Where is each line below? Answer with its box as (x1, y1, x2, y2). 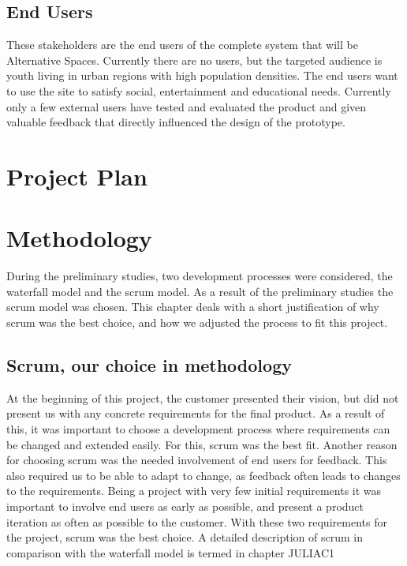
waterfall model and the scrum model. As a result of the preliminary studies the (6, 283, 394, 299)
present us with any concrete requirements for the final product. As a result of (6, 405, 385, 422)
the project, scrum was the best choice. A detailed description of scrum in (6, 529, 364, 545)
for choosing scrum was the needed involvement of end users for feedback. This (6, 452, 387, 468)
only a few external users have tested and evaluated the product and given (6, 98, 367, 114)
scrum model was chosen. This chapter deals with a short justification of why (6, 298, 379, 315)
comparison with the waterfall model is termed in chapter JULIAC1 (6, 544, 335, 560)
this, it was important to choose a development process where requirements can (6, 421, 390, 437)
